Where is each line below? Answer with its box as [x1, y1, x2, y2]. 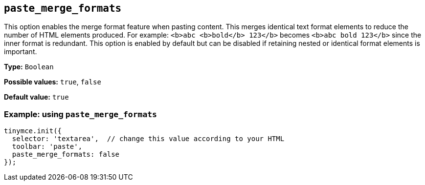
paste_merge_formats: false [12, 150, 120, 159]
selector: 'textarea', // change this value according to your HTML [12, 135, 285, 143]
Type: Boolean [4, 62, 54, 71]
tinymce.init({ [4, 127, 62, 135]
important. [4, 47, 37, 56]
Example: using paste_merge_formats [4, 109, 157, 119]
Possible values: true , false [4, 78, 101, 86]
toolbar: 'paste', [12, 143, 83, 151]
